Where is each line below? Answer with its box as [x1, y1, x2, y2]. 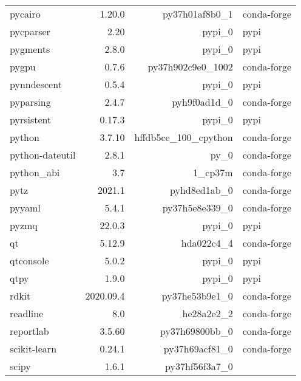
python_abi [10, 165, 60, 179]
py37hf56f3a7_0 [165, 359, 233, 373]
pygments [10, 42, 50, 56]
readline [10, 306, 44, 320]
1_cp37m [193, 165, 233, 179]
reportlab [10, 324, 49, 338]
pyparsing [10, 95, 51, 109]
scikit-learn [10, 342, 57, 355]
